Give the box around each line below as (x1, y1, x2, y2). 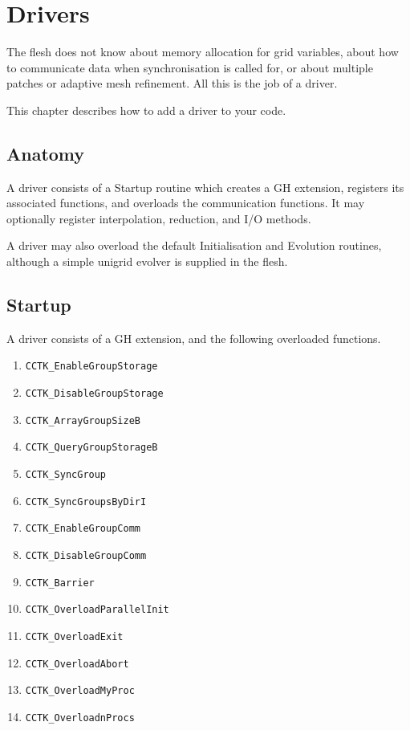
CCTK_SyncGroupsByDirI (25, 496, 147, 508)
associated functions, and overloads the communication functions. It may (6, 194, 365, 211)
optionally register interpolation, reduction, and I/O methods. (6, 210, 311, 226)
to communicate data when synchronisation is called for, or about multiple (6, 59, 373, 75)
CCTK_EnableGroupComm (25, 523, 140, 535)
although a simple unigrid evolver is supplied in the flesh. (6, 253, 288, 270)
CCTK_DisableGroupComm (25, 550, 147, 562)
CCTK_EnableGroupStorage (25, 361, 158, 373)
